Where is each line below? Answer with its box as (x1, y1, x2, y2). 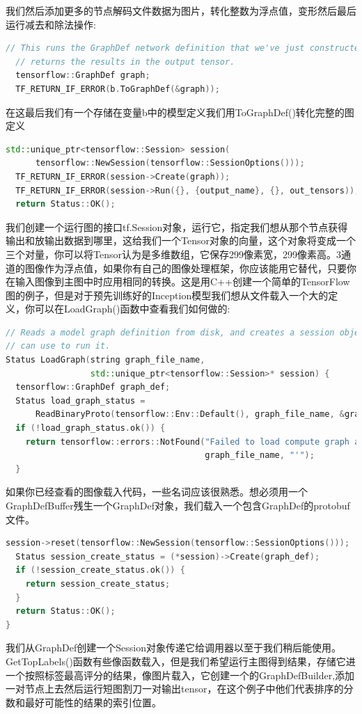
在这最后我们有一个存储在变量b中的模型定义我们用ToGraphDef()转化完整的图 (6, 104, 354, 119)
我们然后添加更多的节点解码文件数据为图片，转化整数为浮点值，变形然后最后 (6, 3, 356, 17)
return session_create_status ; (25, 578, 171, 589)
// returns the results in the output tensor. (15, 56, 235, 67)
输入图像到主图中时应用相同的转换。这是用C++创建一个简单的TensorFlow (15, 274, 350, 289)
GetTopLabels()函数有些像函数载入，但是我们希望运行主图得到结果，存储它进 (6, 653, 356, 668)
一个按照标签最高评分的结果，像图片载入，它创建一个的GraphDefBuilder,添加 (6, 667, 355, 682)
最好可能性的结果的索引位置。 (24, 695, 162, 709)
